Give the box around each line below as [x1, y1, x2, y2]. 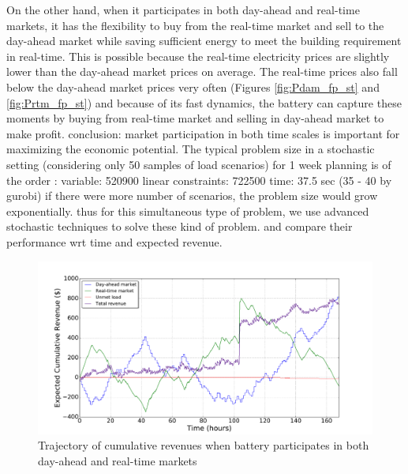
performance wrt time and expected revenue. [6, 233, 223, 250]
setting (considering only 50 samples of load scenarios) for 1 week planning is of [6, 156, 391, 172]
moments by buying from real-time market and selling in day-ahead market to [6, 110, 384, 126]
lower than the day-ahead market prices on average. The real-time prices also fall [6, 63, 398, 80]
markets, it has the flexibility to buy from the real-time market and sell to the [6, 17, 384, 33]
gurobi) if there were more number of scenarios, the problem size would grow [6, 187, 378, 204]
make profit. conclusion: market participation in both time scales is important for [6, 125, 400, 141]
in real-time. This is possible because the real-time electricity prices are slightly [6, 47, 390, 64]
